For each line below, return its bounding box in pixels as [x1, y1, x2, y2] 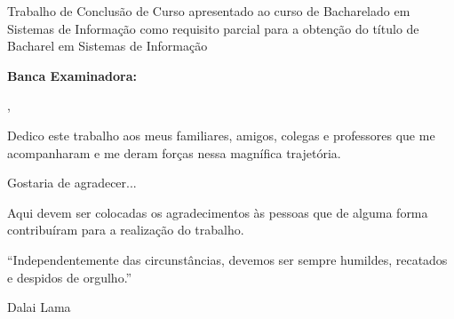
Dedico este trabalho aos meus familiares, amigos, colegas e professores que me [7, 125, 435, 144]
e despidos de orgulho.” [7, 267, 132, 286]
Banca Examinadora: [7, 66, 138, 84]
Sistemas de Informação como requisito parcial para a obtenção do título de [7, 19, 419, 37]
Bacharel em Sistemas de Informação [7, 36, 208, 55]
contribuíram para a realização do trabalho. [7, 220, 244, 239]
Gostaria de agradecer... [7, 173, 137, 192]
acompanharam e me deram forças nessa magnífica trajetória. [7, 143, 341, 162]
